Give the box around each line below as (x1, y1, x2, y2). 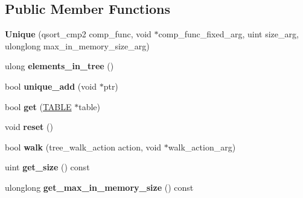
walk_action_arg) (168, 140, 236, 153)
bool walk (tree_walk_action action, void (5, 140, 162, 153)
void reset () (5, 120, 53, 133)
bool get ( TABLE (5, 100, 72, 113)
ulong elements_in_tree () (5, 60, 114, 72)
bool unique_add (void (5, 79, 97, 92)
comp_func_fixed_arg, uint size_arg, (158, 28, 299, 40)
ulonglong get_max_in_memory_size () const (5, 181, 194, 193)
